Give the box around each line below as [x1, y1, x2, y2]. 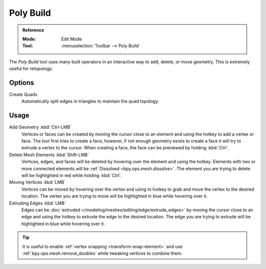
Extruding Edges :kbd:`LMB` [9, 200, 66, 206]
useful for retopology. [9, 66, 53, 71]
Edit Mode [61, 36, 82, 42]
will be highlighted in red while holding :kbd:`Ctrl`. [21, 172, 122, 178]
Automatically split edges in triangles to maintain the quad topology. [21, 99, 160, 104]
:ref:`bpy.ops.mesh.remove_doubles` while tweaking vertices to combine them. [22, 250, 183, 256]
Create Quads [9, 92, 37, 98]
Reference [22, 27, 44, 33]
